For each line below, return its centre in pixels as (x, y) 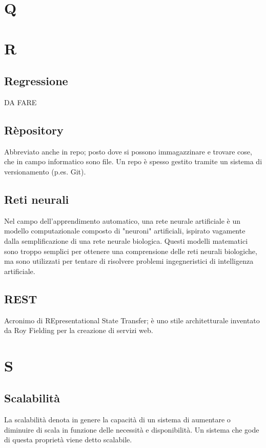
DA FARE (21, 102)
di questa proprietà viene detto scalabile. (68, 440)
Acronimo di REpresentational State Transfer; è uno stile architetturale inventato (132, 320)
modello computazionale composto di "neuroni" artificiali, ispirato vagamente (125, 231)
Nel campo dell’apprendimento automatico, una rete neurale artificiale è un (122, 220)
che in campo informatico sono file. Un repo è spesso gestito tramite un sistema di (133, 161)
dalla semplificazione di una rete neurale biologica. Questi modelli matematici (126, 240)
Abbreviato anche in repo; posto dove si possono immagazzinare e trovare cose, (128, 151)
